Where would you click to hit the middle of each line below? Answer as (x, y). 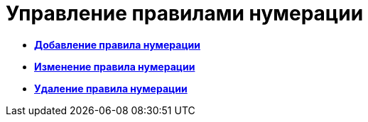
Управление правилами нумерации (185, 13)
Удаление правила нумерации (111, 88)
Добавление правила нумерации (117, 44)
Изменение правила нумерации (115, 66)
